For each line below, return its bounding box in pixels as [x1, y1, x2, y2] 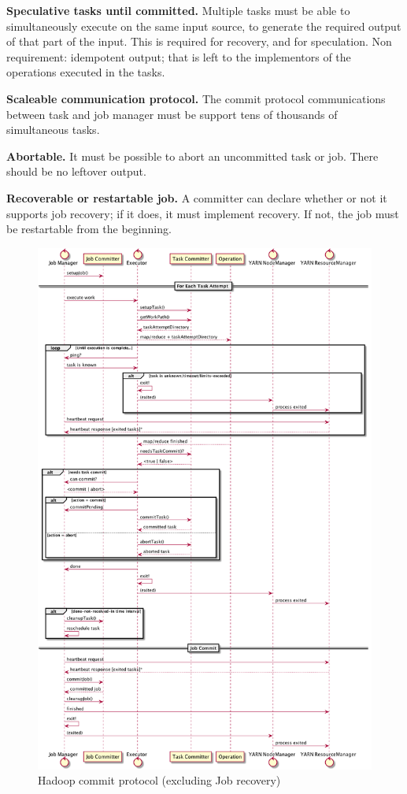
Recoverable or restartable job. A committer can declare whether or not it [6, 189, 387, 206]
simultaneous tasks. [6, 121, 100, 138]
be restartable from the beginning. [6, 221, 172, 237]
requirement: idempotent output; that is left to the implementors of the [6, 48, 351, 65]
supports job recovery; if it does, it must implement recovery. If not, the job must [6, 205, 399, 221]
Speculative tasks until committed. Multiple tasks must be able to [6, 2, 350, 18]
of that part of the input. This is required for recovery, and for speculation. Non [6, 33, 392, 50]
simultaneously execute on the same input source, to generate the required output [6, 17, 401, 34]
